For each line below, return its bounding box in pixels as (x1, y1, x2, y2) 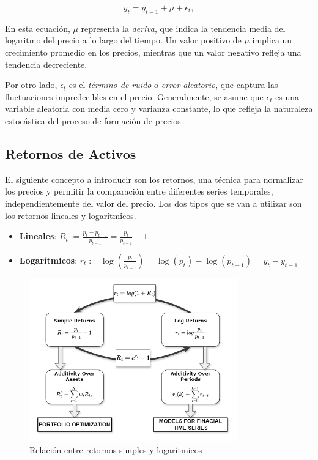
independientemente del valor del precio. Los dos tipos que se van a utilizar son (5, 196, 302, 209)
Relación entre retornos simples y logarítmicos (29, 443, 202, 456)
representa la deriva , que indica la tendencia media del (81, 21, 286, 34)
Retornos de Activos (5, 144, 136, 163)
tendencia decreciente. (5, 57, 87, 70)
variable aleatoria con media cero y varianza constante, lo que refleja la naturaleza (5, 102, 313, 115)
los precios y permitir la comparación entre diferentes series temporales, (5, 185, 273, 198)
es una (275, 90, 300, 103)
